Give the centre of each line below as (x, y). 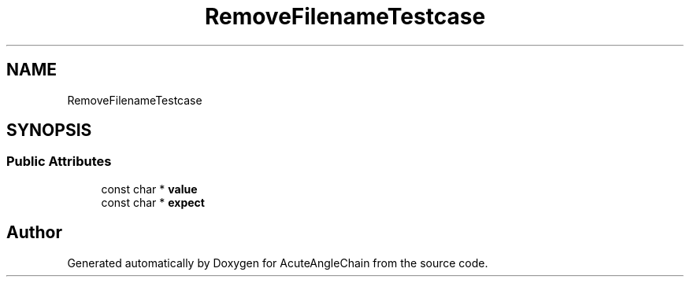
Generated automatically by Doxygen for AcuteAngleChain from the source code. (278, 263)
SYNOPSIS (49, 130)
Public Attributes (59, 162)
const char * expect (153, 202)
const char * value (149, 189)
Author (34, 233)
